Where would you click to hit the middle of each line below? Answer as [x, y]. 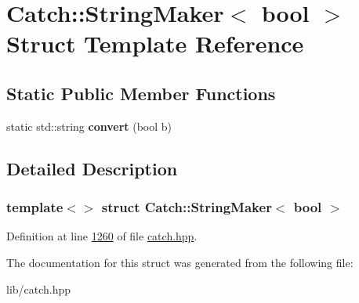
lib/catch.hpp [39, 289]
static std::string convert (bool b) [89, 126]
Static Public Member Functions [141, 93]
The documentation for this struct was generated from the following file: [180, 262]
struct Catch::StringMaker [187, 207]
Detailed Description [92, 168]
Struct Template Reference [155, 43]
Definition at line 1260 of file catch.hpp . [102, 236]
